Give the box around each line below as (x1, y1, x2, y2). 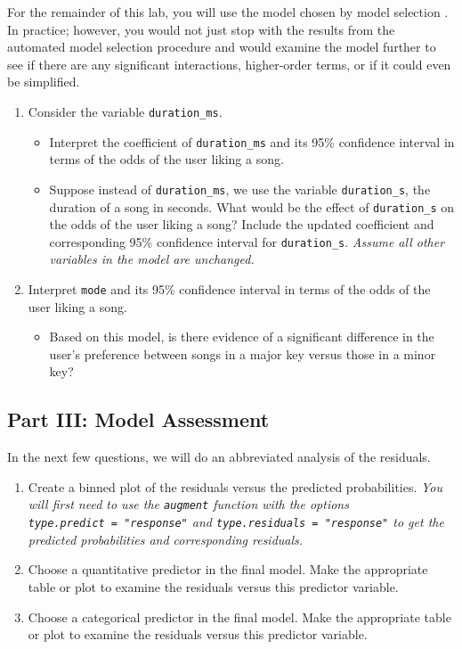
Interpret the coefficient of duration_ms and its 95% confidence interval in (49, 132, 455, 151)
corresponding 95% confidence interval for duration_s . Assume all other (49, 232, 445, 251)
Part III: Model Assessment (7, 406, 270, 433)
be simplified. (7, 72, 80, 91)
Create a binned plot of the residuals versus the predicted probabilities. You (28, 477, 443, 496)
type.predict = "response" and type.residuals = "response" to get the (28, 513, 444, 531)
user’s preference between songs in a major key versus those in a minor (49, 344, 436, 363)
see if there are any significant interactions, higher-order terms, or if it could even (7, 54, 451, 73)
